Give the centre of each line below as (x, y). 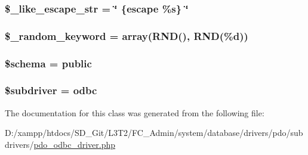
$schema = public (48, 63)
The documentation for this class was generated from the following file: (135, 112)
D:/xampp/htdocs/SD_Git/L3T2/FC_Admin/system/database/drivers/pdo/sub (154, 133)
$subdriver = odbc (51, 90)
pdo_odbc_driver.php (75, 144)
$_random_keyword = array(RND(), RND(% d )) (127, 35)
